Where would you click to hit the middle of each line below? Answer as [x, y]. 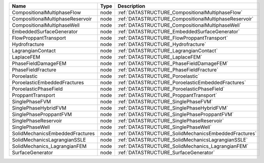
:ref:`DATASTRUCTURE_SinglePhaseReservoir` [171, 121]
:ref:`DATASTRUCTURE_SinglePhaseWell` [165, 127]
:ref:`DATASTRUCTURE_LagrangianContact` [168, 51]
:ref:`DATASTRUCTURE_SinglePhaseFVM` [165, 102]
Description [132, 6]
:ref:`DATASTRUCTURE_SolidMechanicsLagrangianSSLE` [183, 140]
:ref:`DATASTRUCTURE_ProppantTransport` [167, 95]
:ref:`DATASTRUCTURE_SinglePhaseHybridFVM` [173, 108]
